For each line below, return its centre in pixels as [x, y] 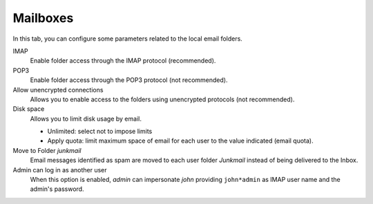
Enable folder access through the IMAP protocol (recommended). [123, 61]
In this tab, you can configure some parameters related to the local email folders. [128, 39]
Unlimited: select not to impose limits [100, 132]
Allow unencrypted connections [58, 90]
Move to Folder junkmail [47, 150]
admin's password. [57, 189]
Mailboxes [43, 18]
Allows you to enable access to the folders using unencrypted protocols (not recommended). [162, 99]
